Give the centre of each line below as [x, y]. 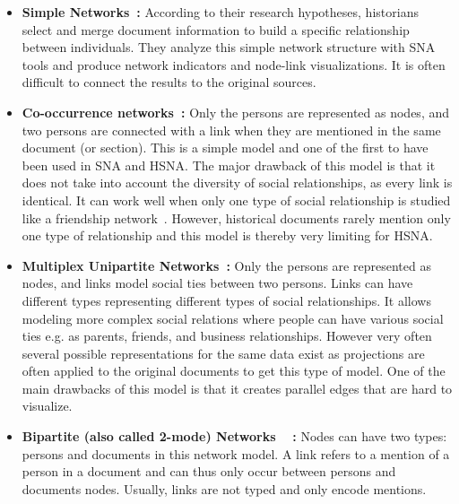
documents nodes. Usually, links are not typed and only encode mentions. [224, 488]
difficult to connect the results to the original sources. [169, 82]
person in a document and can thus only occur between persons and [209, 471]
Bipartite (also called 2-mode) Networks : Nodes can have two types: [234, 436]
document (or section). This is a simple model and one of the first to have [225, 148]
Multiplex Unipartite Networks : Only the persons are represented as [226, 265]
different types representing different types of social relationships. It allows [226, 300]
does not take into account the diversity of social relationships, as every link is [237, 182]
